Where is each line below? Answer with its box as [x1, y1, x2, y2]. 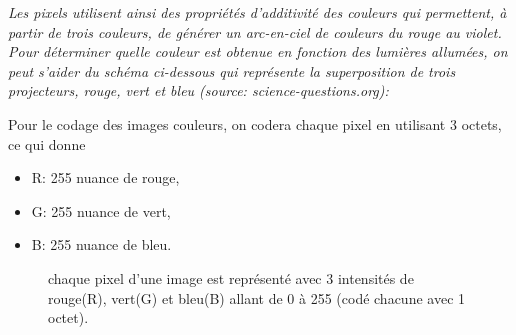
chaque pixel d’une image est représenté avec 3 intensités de [48, 267, 414, 288]
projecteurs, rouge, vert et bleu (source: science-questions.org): [8, 80, 389, 101]
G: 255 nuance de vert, [31, 200, 171, 221]
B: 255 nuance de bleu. [31, 234, 172, 255]
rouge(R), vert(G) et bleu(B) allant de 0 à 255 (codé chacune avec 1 [48, 287, 466, 308]
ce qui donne [8, 133, 86, 154]
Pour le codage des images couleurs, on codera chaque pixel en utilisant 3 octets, [8, 113, 502, 134]
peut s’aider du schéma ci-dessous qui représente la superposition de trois [8, 60, 456, 81]
